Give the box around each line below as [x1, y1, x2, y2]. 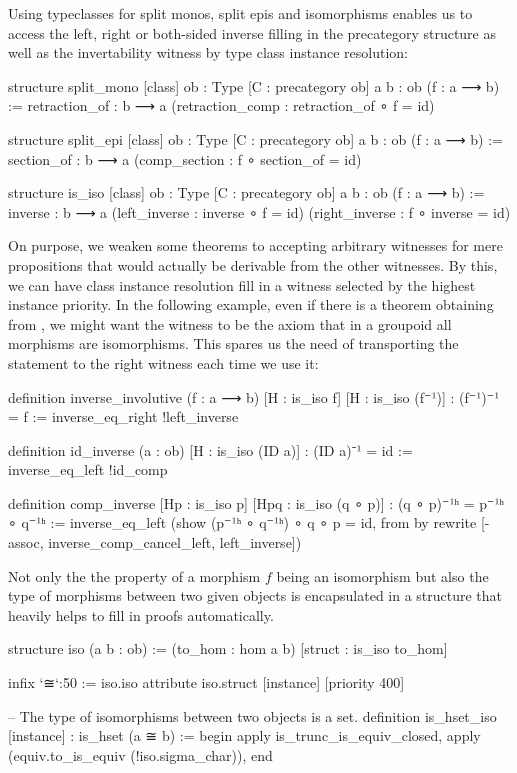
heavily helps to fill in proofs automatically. [8, 604, 274, 625]
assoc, [8, 532, 44, 553]
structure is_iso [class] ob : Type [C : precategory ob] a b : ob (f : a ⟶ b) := [8, 182, 485, 203]
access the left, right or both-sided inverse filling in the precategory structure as [8, 22, 496, 43]
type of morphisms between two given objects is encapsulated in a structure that [8, 585, 503, 606]
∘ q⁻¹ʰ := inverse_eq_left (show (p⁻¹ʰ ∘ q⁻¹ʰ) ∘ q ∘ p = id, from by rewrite [8, 512, 477, 533]
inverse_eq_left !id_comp [8, 459, 168, 480]
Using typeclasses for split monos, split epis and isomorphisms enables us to [8, 3, 473, 23]
